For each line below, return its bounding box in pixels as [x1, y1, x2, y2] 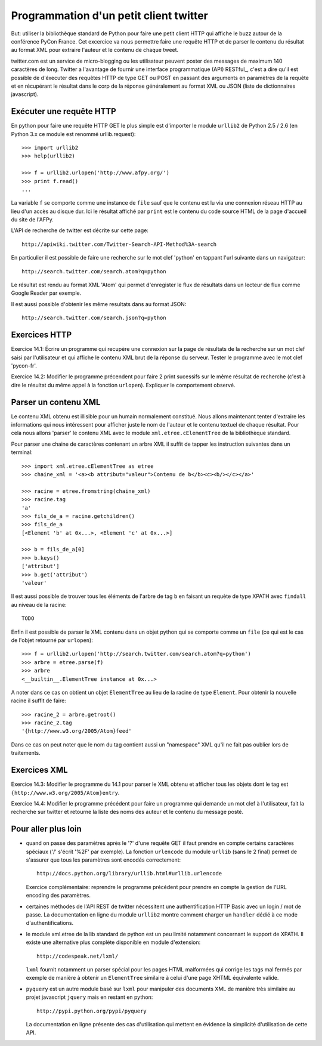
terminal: [11, 449, 33, 456]
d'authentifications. [26, 920, 74, 927]
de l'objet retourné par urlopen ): [11, 636, 94, 644]
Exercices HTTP [11, 330, 72, 340]
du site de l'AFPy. [11, 216, 54, 223]
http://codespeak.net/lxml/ [36, 952, 119, 959]
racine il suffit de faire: [11, 697, 67, 704]
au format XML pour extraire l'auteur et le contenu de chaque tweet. [11, 47, 179, 54]
